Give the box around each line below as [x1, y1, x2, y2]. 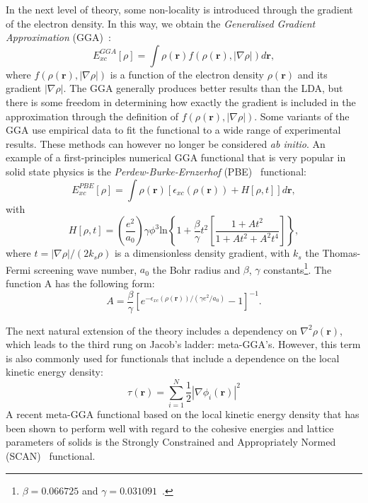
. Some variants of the [254, 108, 350, 123]
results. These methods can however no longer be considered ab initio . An [6, 136, 326, 151]
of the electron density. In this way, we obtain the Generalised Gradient [6, 16, 316, 30]
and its [297, 67, 328, 81]
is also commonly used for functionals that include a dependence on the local [6, 350, 340, 365]
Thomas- [322, 245, 361, 260]
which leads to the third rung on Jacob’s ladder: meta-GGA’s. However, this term [6, 337, 361, 352]
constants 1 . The [263, 260, 332, 277]
